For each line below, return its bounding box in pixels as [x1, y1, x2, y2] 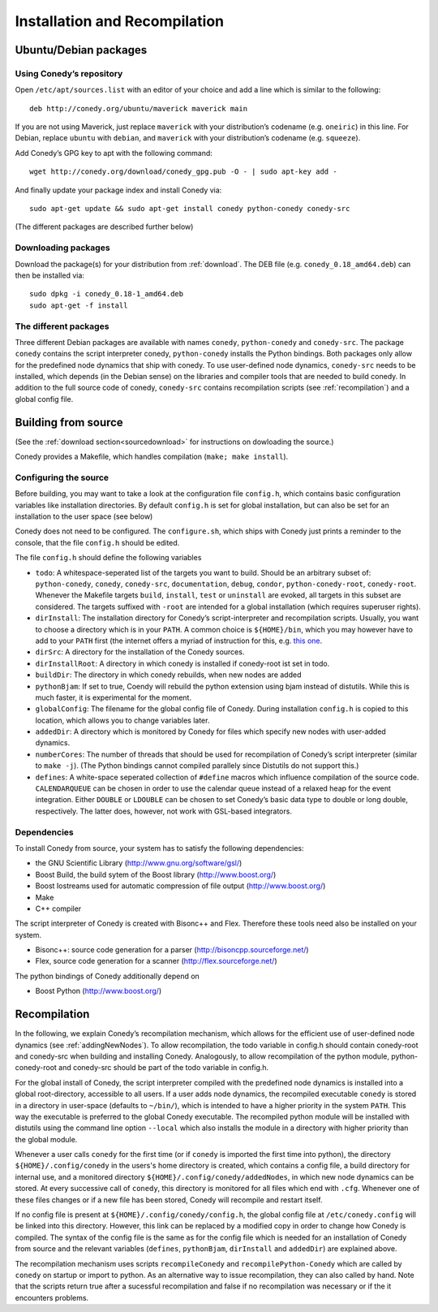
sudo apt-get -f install [29, 300, 128, 310]
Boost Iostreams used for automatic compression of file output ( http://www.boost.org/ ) [35, 881, 326, 891]
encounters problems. [15, 1293, 89, 1302]
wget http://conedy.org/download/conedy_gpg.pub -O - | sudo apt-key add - [29, 167, 337, 176]
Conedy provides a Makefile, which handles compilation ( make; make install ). [15, 451, 289, 462]
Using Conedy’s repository [15, 67, 123, 79]
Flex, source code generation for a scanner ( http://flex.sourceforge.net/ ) [35, 956, 277, 966]
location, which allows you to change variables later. [35, 715, 210, 725]
